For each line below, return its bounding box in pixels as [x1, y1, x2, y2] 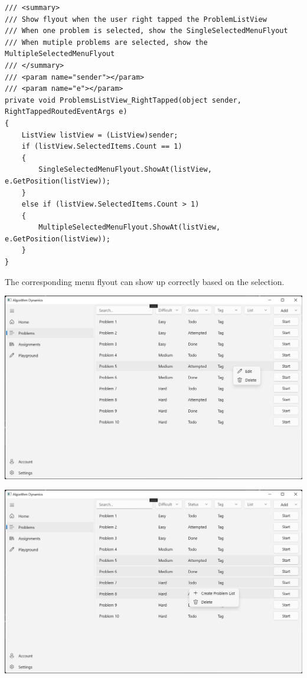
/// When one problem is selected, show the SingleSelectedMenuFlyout [5, 27, 288, 35]
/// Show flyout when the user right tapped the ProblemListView [5, 15, 267, 24]
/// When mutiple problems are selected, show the [5, 38, 208, 47]
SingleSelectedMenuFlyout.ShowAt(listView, [38, 165, 212, 174]
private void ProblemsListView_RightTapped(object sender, [5, 96, 241, 104]
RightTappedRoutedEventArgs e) [5, 107, 128, 116]
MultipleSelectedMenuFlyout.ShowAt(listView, [38, 223, 221, 232]
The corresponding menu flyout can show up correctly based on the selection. [5, 275, 285, 287]
